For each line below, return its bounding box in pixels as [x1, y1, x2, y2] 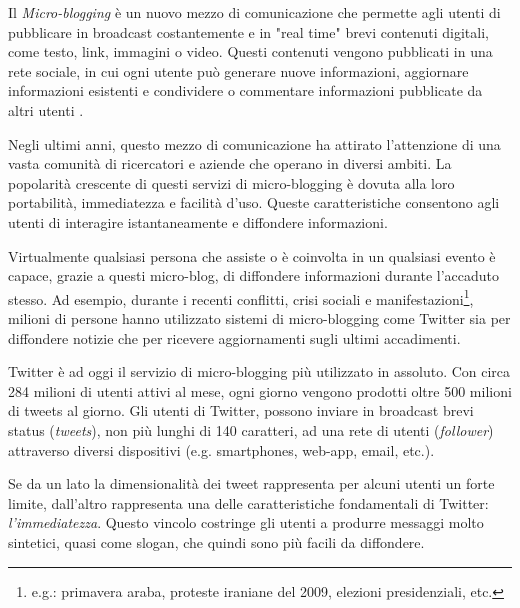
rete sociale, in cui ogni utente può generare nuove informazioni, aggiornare [8, 60, 469, 81]
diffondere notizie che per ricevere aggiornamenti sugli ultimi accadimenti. [8, 327, 461, 348]
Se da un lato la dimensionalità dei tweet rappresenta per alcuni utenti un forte [8, 473, 495, 494]
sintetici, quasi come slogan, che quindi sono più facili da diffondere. [8, 531, 425, 552]
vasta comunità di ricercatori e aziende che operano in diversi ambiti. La [8, 153, 452, 174]
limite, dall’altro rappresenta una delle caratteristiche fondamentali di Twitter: [8, 492, 489, 513]
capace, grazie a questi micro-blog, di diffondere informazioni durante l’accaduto [8, 265, 500, 286]
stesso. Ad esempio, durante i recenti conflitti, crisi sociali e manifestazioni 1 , [8, 285, 474, 309]
